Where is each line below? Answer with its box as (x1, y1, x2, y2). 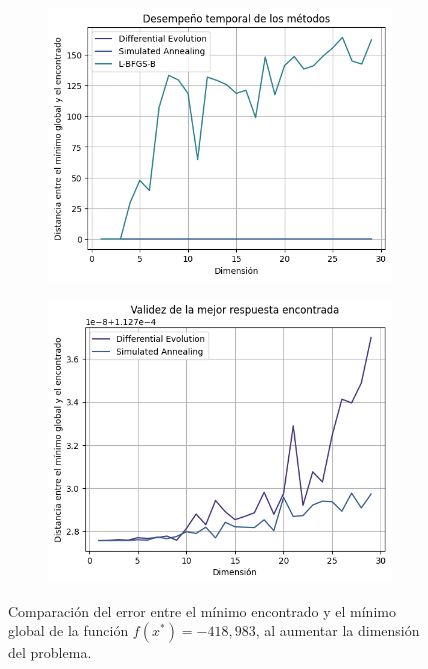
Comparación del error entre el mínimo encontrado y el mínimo (8, 600, 396, 621)
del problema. (8, 642, 92, 663)
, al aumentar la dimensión (255, 620, 420, 641)
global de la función (8, 620, 129, 641)
